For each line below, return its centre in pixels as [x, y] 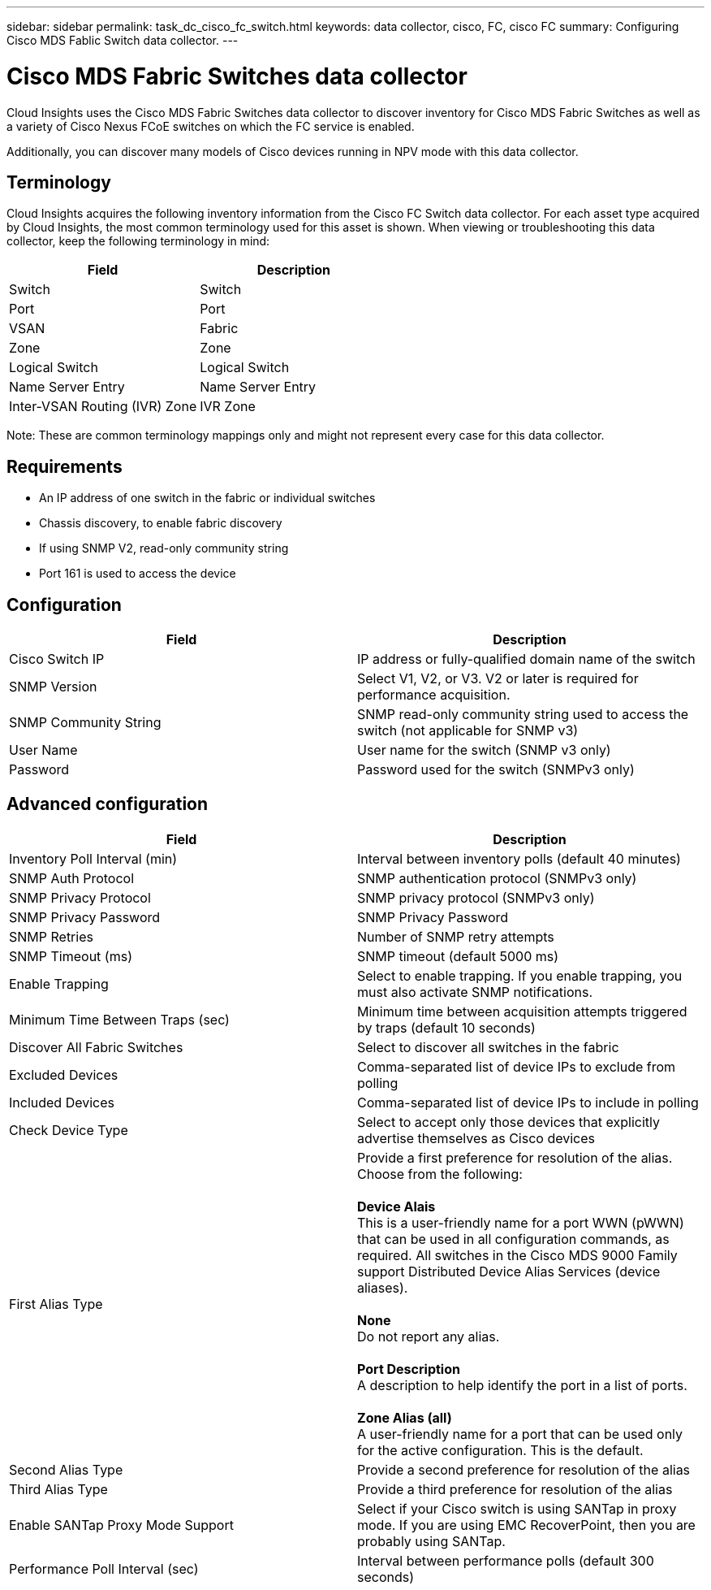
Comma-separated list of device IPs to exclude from [517, 1066]
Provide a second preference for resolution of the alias [524, 1469]
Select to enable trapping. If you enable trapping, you [520, 975]
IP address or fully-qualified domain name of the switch [526, 659]
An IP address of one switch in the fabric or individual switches [207, 498]
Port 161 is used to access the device [138, 574]
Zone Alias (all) [405, 1417]
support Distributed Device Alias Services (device [509, 1271]
